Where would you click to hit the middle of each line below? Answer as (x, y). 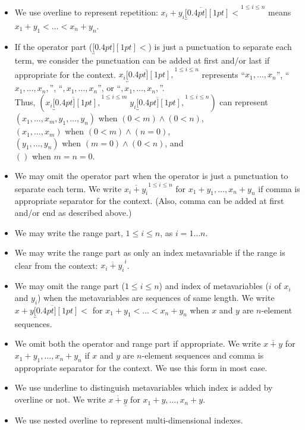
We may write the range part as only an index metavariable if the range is (150, 252)
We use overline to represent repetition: (86, 12)
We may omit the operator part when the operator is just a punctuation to (151, 176)
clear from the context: (56, 265)
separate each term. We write (68, 188)
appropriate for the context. (65, 74)
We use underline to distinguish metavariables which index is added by (144, 387)
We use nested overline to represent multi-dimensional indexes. (129, 420)
